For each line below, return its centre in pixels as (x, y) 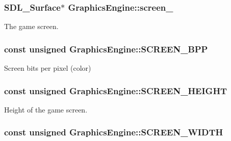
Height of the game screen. (46, 109)
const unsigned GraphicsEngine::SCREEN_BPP (106, 49)
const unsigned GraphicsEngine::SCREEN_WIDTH (114, 132)
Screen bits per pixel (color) (48, 68)
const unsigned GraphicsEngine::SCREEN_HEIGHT (116, 90)
